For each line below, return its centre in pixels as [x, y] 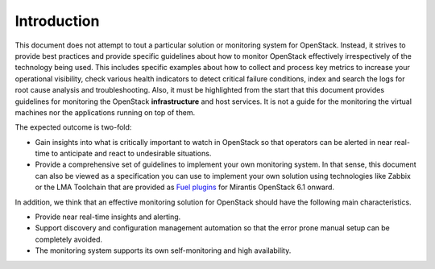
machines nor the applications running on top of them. [105, 112]
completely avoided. [69, 239]
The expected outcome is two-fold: [73, 127]
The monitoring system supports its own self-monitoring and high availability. [163, 250]
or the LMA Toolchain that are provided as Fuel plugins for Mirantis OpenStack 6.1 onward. [184, 187]
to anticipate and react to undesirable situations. [131, 154]
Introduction [57, 21]
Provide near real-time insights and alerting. [108, 217]
